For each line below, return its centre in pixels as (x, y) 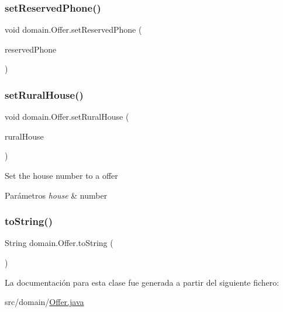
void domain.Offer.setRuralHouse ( (67, 117)
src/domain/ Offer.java (44, 302)
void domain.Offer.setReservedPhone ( (73, 30)
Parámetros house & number (56, 195)
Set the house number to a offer (61, 175)
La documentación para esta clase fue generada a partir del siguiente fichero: (142, 282)
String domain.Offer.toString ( (59, 243)
